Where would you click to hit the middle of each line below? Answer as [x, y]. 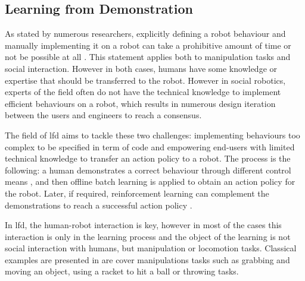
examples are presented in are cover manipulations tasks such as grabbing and [147, 259]
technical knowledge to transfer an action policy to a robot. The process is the [148, 158]
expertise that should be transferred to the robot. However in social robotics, [145, 80]
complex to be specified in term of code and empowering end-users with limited [150, 146]
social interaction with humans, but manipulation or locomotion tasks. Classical [151, 248]
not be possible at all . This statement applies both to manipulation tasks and [148, 57]
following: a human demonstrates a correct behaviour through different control [148, 170]
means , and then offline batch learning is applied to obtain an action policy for [150, 181]
